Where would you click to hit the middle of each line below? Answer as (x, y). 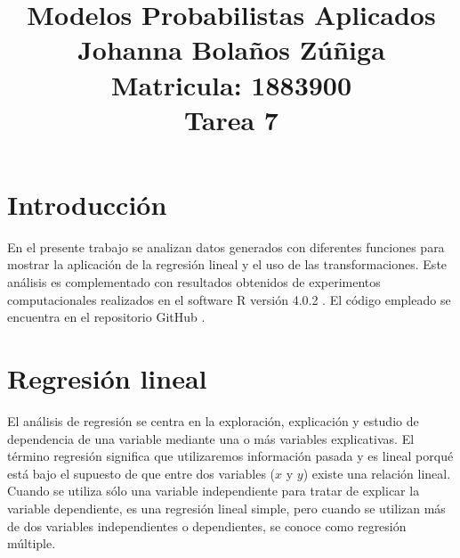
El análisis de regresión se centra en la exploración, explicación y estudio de (213, 420)
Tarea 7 (231, 119)
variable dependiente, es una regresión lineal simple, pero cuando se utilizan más (226, 508)
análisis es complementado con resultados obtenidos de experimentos (194, 282)
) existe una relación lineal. (377, 473)
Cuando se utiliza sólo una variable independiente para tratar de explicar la (214, 491)
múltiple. (32, 543)
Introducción (87, 204)
